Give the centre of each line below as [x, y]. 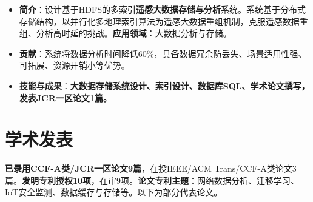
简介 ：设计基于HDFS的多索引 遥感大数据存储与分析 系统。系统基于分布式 [162, 9]
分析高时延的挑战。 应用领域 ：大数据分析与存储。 [134, 33]
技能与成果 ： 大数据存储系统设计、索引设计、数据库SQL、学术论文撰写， [164, 85]
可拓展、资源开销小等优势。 [74, 65]
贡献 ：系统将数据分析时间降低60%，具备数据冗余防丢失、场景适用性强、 [163, 53]
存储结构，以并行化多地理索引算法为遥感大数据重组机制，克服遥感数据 [159, 21]
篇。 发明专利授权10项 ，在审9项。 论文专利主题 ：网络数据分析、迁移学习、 [152, 180]
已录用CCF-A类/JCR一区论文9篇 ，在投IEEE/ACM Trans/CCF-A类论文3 [151, 168]
